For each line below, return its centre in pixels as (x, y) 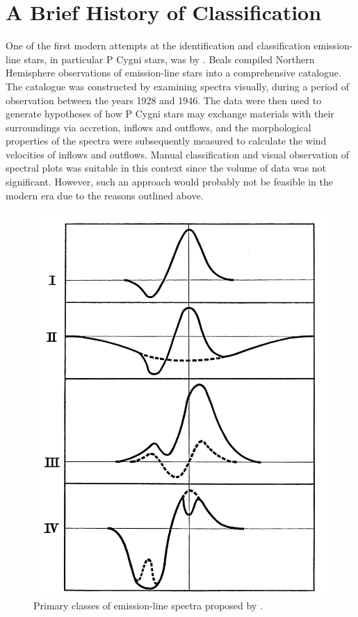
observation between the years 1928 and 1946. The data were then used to (164, 100)
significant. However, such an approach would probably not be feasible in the (169, 182)
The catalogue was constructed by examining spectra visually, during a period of (177, 86)
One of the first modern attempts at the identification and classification (158, 46)
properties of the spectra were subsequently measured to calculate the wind (166, 141)
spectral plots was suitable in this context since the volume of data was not (166, 168)
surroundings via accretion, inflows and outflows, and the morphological (158, 127)
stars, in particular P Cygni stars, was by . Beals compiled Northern (169, 59)
